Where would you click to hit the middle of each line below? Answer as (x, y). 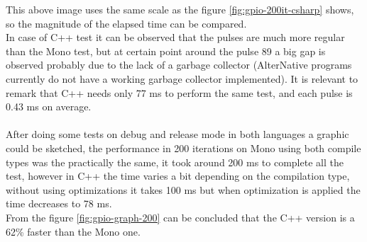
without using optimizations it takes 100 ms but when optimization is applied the (183, 189)
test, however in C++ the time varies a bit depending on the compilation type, (178, 176)
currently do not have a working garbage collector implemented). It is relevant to (182, 78)
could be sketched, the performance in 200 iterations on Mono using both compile (183, 148)
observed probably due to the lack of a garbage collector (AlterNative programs (179, 65)
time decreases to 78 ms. (59, 203)
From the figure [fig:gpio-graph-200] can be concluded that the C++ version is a (180, 217)
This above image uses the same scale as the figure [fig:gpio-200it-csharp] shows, (180, 9)
